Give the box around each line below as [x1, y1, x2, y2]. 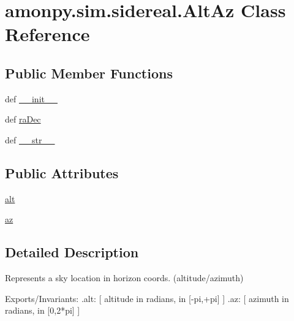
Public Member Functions [5, 63, 173, 82]
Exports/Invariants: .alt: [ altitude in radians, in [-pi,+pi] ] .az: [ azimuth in [5, 292, 289, 304]
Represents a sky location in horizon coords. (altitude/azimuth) [5, 271, 244, 284]
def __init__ [5, 92, 58, 105]
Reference [5, 21, 90, 47]
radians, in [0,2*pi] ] [5, 304, 80, 317]
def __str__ [5, 133, 55, 146]
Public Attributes [5, 163, 119, 182]
